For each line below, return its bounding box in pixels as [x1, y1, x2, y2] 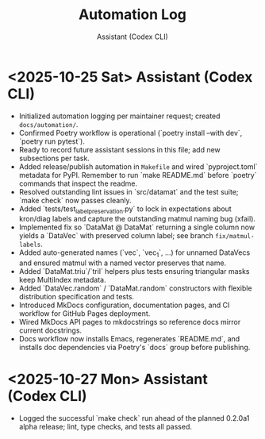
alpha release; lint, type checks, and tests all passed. [18, 422, 192, 432]
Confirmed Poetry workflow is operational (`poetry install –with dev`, [18, 128, 243, 137]
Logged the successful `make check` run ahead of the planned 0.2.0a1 [18, 414, 250, 423]
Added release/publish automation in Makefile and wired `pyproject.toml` [18, 161, 259, 171]
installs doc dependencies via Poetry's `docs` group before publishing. [18, 343, 251, 352]
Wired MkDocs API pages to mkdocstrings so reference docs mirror [18, 318, 241, 327]
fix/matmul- [214, 233, 255, 241]
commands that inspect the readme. [18, 179, 138, 188]
